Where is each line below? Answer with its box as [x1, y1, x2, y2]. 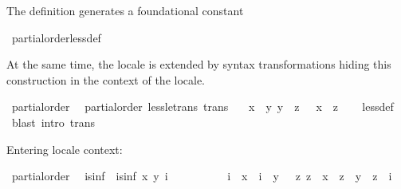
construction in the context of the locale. [6, 71, 206, 88]
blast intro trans [11, 113, 96, 130]
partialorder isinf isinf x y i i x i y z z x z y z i [11, 167, 392, 184]
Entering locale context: [6, 140, 123, 157]
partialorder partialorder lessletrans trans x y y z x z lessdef [11, 98, 394, 115]
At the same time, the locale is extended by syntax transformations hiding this [6, 56, 391, 73]
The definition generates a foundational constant [6, 2, 244, 18]
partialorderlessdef [11, 29, 101, 45]
